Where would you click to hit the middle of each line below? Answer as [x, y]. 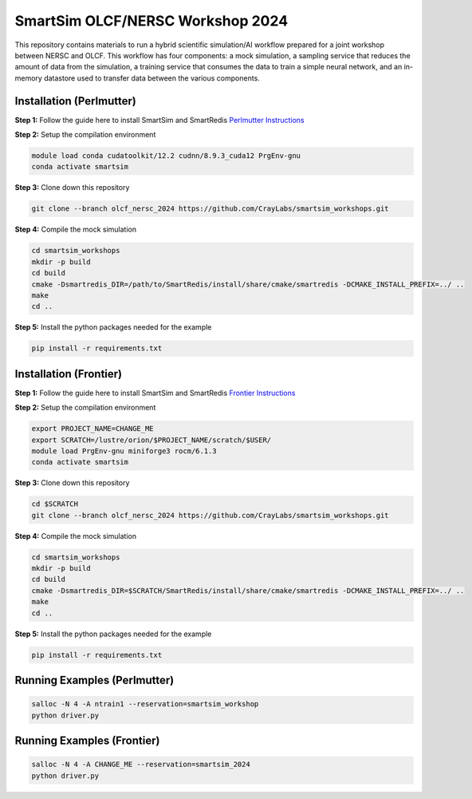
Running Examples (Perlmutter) [94, 680]
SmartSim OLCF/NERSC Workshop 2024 [151, 21]
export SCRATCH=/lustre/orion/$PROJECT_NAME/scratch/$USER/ [151, 440]
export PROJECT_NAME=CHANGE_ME [93, 429]
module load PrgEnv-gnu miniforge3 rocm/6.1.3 [124, 451]
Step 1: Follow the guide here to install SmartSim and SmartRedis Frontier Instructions [155, 393]
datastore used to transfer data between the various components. [152, 78]
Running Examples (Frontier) [87, 740]
